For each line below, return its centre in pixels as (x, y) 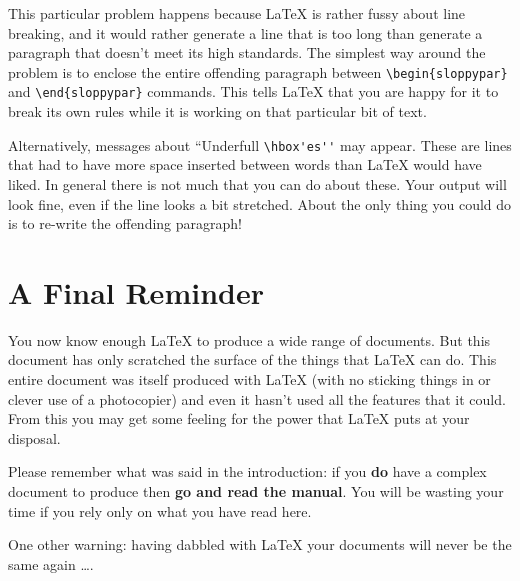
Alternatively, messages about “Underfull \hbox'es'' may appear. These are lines (260, 144)
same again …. (51, 563)
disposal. (34, 437)
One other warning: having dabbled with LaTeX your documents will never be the (260, 544)
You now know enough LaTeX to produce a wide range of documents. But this (249, 339)
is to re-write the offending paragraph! (125, 223)
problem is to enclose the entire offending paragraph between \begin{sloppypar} (258, 71)
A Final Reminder (136, 291)
